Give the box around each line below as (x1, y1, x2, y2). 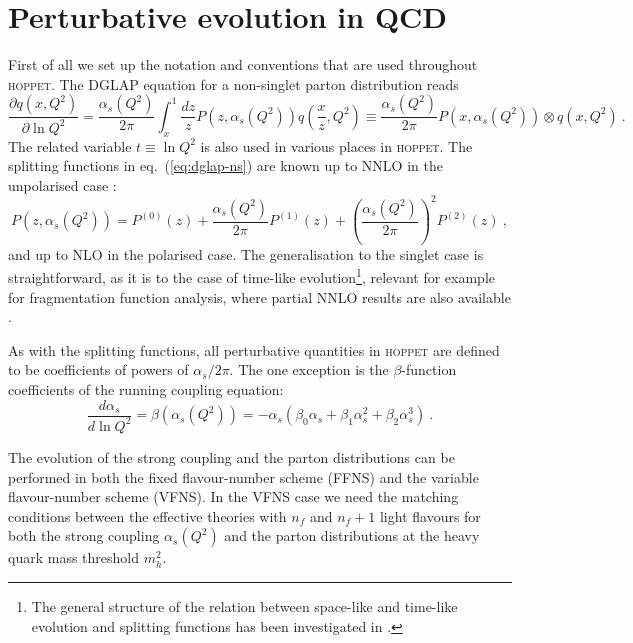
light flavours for (379, 505, 481, 526)
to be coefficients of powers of (8, 359, 189, 380)
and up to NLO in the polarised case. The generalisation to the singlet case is (8, 243, 484, 264)
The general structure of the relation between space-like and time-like (31, 595, 458, 616)
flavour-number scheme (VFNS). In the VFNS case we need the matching (8, 486, 459, 507)
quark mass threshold (8, 547, 139, 568)
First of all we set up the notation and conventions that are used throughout (8, 54, 478, 75)
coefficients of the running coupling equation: (8, 378, 284, 399)
